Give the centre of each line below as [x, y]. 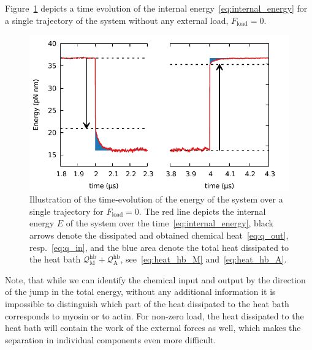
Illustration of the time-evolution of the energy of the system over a [156, 199]
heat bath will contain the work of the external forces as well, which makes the [153, 328]
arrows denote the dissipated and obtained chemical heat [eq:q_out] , [159, 235]
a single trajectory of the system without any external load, [117, 20]
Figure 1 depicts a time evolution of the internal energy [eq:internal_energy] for [156, 8]
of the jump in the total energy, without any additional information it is [140, 292]
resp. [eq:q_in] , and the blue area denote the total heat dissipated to [159, 247]
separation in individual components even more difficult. [111, 339]
